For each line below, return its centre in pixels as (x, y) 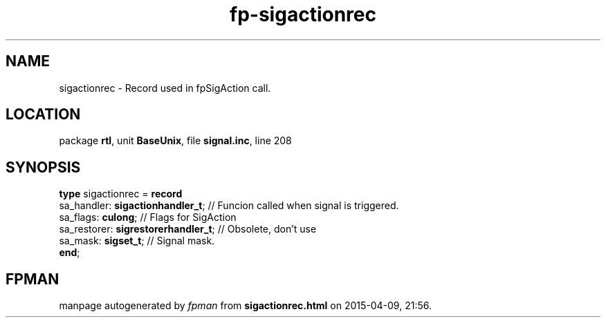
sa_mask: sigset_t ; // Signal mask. (137, 241)
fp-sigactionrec (303, 14)
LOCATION (43, 115)
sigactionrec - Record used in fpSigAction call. (165, 88)
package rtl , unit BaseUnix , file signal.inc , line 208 (175, 141)
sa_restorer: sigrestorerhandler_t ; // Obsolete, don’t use (188, 229)
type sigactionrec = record (121, 194)
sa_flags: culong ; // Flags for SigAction (148, 217)
